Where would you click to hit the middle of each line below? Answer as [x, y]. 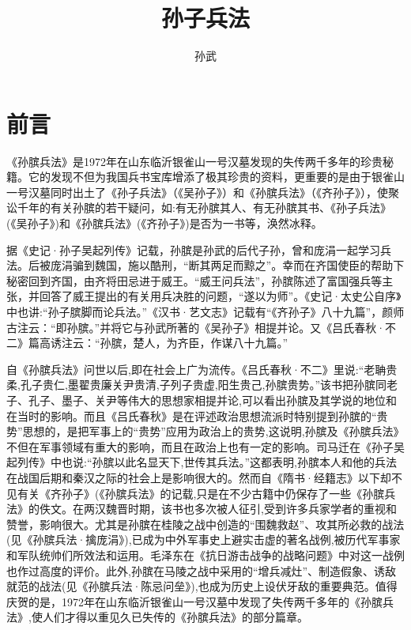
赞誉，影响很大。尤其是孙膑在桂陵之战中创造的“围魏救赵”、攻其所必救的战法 [205, 524]
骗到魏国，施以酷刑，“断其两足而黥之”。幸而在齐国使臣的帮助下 [238, 265]
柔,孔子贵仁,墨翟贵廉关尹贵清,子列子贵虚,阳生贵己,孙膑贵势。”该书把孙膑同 [197, 385]
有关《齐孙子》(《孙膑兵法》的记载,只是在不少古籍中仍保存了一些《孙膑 [201, 493]
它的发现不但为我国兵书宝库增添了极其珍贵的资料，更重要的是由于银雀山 [216, 177]
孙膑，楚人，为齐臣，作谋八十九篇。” [194, 343]
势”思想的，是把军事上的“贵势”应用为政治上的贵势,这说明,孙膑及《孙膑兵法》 [205, 431]
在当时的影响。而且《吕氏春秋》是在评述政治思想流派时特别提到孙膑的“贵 [197, 415]
